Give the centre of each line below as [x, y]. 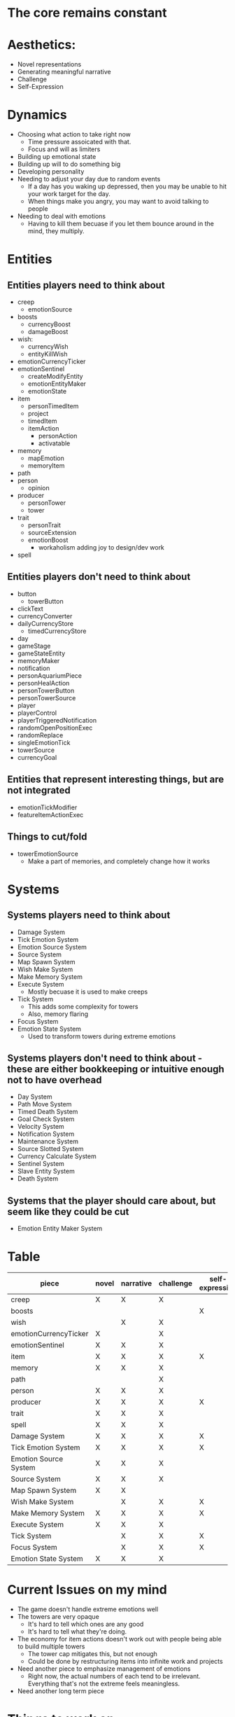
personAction [58, 436]
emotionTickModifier [47, 807]
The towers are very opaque [58, 1617]
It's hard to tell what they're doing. [77, 1632]
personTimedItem [53, 406]
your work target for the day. [69, 194]
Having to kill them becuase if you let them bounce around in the [121, 224]
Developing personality [51, 172]
